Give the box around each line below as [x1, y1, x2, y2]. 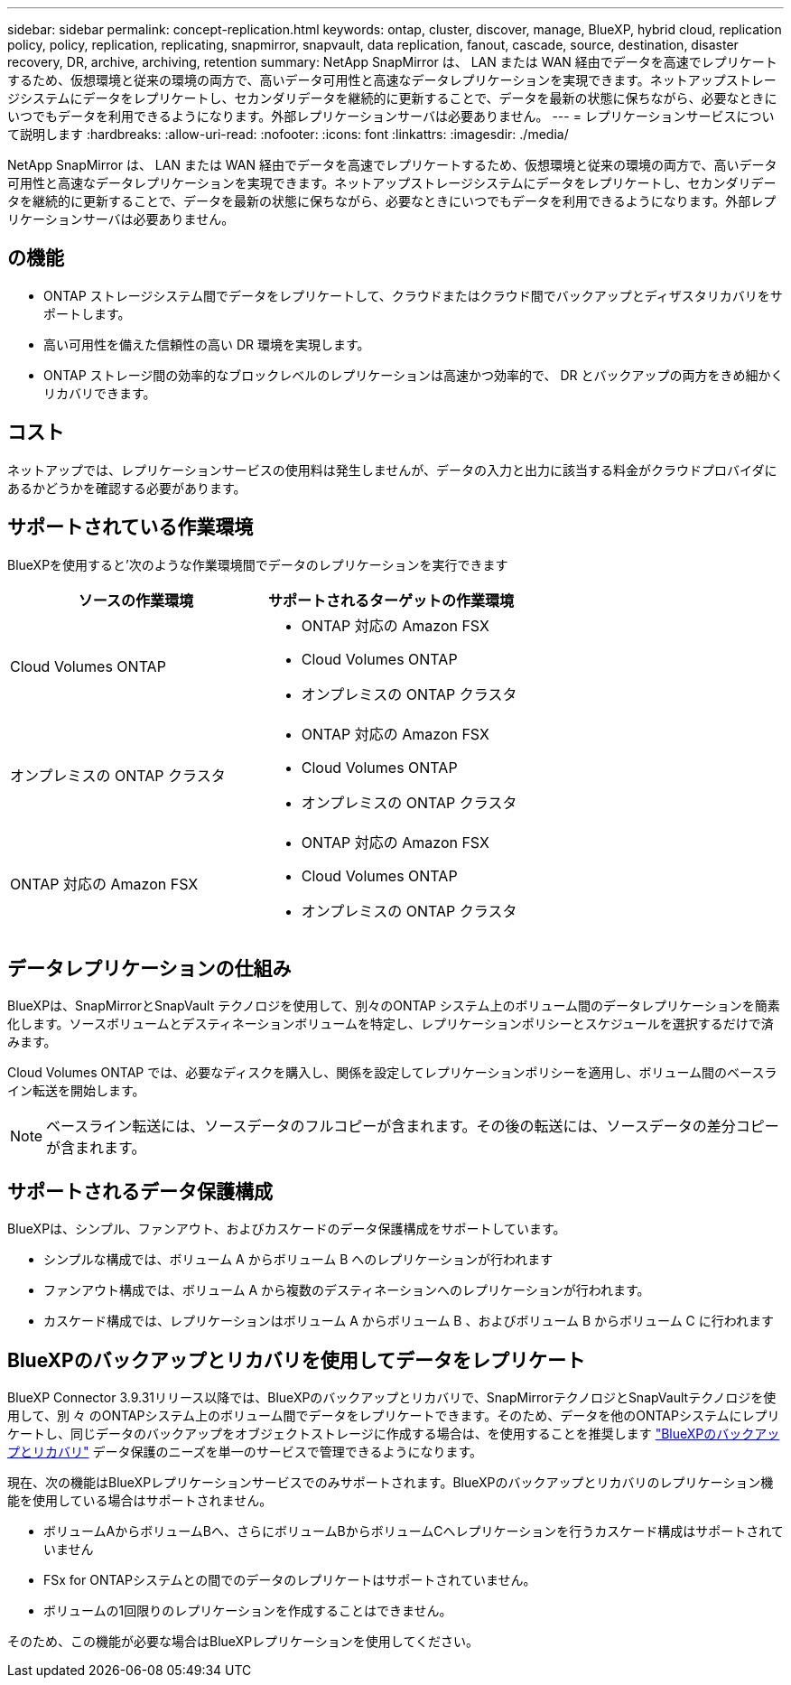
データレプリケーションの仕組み [7, 956, 292, 980]
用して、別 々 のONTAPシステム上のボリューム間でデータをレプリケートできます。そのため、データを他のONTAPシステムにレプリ [7, 1408, 780, 1424]
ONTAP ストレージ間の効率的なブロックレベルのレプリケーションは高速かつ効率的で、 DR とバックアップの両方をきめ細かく [43, 367, 784, 383]
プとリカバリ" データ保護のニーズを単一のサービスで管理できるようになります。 [7, 1444, 483, 1460]
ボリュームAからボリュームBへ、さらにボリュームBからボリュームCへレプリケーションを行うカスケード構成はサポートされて [43, 1523, 784, 1540]
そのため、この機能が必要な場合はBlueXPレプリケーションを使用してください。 [7, 1634, 479, 1650]
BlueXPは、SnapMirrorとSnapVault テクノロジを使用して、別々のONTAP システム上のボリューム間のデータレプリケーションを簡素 [7, 998, 780, 1014]
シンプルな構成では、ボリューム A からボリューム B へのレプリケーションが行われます [43, 1252, 554, 1268]
